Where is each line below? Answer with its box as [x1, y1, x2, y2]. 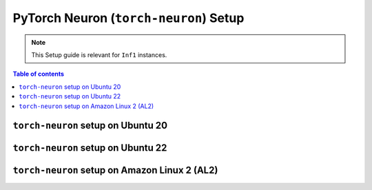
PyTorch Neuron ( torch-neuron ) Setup [12, 10, 245, 25]
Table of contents [12, 70, 65, 78]
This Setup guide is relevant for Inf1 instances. [31, 50, 167, 59]
